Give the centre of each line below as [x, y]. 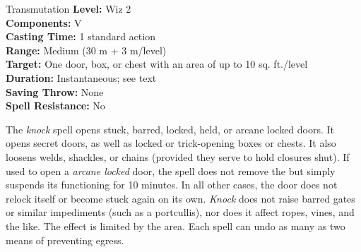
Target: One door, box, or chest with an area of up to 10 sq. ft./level [157, 64]
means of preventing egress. [65, 240]
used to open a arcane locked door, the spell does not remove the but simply [171, 170]
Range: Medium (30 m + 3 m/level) [86, 50]
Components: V [44, 22]
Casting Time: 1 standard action [81, 36]
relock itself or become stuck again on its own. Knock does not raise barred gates [180, 198]
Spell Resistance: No [55, 106]
